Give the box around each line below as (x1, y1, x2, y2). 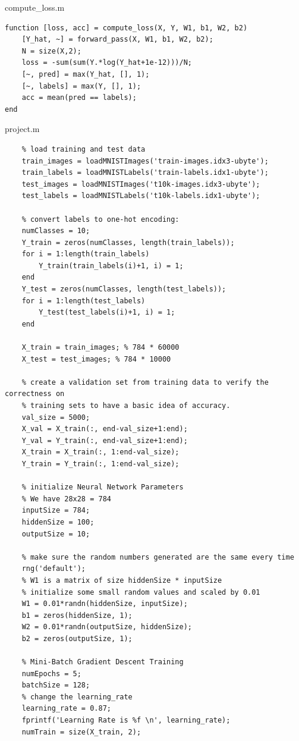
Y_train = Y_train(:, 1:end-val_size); (21, 459, 180, 468)
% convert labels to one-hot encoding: (21, 215, 180, 224)
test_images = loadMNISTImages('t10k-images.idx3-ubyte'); (21, 180, 260, 189)
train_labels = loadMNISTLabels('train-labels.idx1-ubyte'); (21, 168, 269, 177)
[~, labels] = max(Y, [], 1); (21, 81, 141, 90)
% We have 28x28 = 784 (21, 494, 111, 503)
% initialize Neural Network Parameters (21, 483, 184, 492)
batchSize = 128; (21, 681, 90, 690)
